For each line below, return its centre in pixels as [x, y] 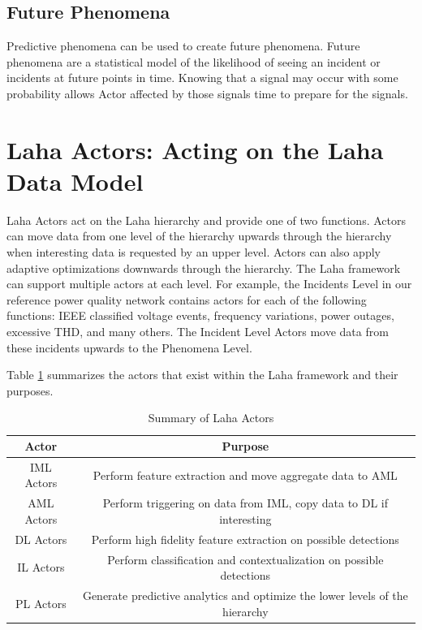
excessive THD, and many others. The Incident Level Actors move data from [198, 332]
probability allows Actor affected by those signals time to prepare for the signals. [207, 93]
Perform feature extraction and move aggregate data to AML [245, 475]
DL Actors [41, 539]
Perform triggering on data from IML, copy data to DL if [245, 503]
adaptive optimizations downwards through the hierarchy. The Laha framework [204, 268]
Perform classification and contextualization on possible [245, 559]
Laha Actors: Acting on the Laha [195, 149]
